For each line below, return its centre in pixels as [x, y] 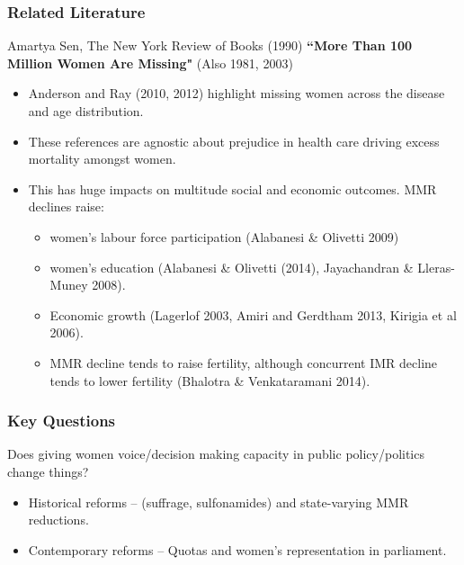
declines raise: [66, 206]
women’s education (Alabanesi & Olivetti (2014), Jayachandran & [232, 267]
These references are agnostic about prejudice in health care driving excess [234, 141]
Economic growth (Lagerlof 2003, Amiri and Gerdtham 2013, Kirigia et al [253, 314]
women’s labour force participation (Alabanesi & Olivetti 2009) [224, 236]
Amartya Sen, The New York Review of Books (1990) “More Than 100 [210, 45]
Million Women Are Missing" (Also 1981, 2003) [150, 63]
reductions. [58, 520]
